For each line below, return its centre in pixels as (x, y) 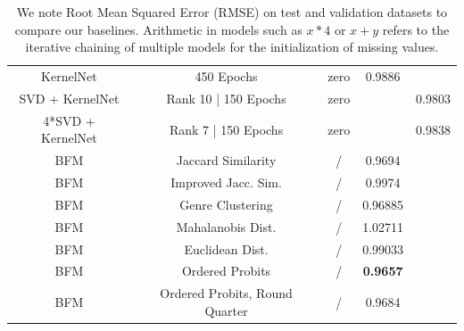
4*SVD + (69, 120)
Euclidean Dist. (226, 248)
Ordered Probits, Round (226, 293)
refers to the (416, 29)
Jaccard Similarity (226, 160)
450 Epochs (226, 76)
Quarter (226, 310)
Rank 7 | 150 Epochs (226, 129)
